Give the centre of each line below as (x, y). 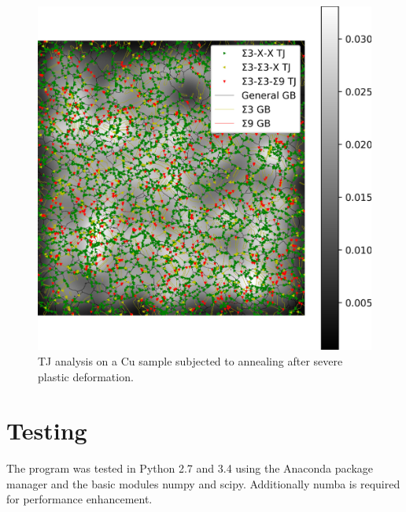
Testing (47, 430)
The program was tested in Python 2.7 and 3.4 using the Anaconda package (190, 468)
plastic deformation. (86, 376)
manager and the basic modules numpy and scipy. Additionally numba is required (203, 483)
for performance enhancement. (79, 499)
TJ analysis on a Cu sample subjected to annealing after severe (190, 360)
